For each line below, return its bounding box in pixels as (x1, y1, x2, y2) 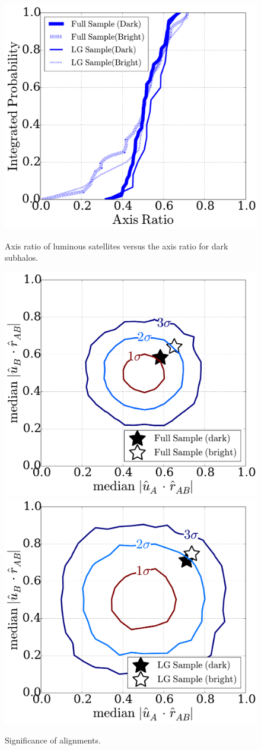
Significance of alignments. (5, 734, 101, 746)
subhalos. (5, 251, 39, 264)
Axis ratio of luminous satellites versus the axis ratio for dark (5, 239, 228, 252)
